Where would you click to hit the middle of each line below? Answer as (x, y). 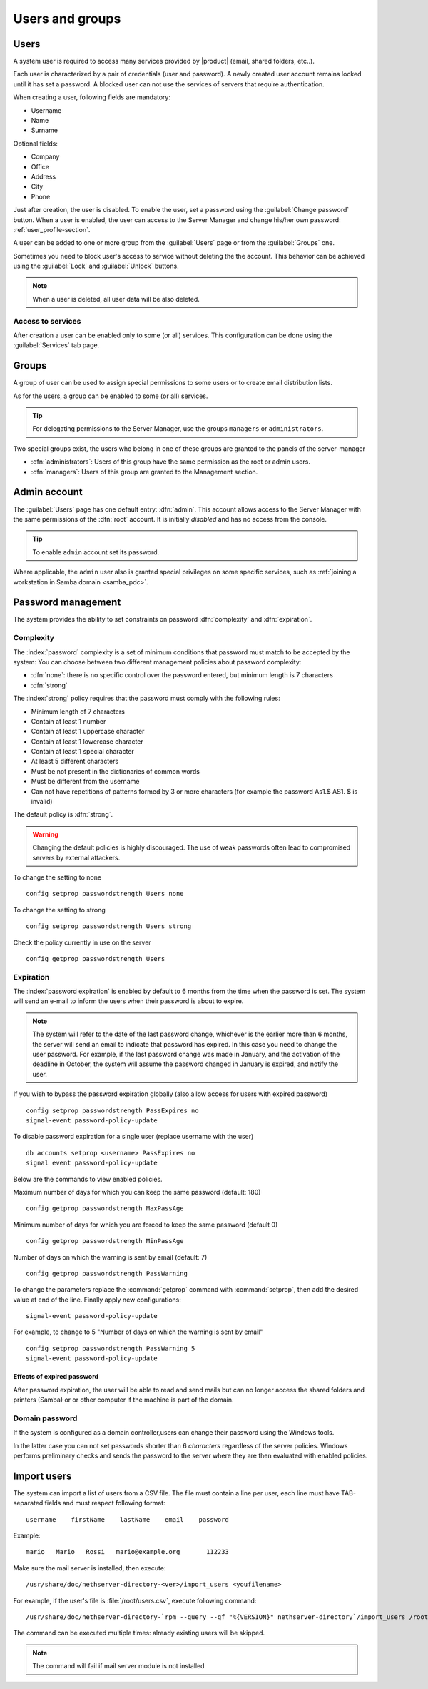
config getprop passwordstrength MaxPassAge (105, 1209)
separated (28, 1503)
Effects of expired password (56, 1377)
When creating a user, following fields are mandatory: (92, 97)
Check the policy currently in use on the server (82, 942)
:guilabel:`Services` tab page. (56, 345)
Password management (67, 603)
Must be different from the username (85, 782)
